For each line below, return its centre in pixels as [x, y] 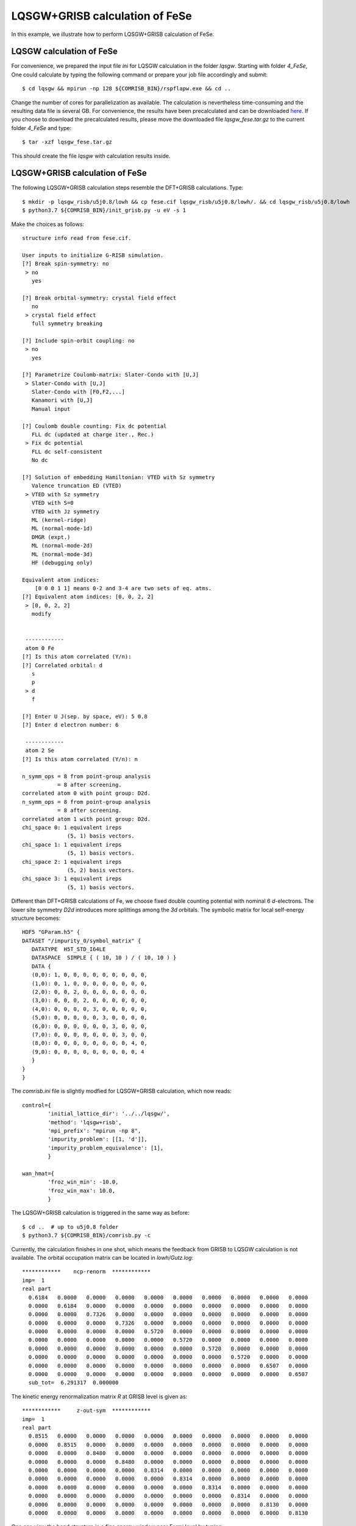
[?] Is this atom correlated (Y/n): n [80, 759]
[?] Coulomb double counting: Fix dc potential [94, 426]
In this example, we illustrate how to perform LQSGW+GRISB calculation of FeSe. [113, 34]
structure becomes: [36, 918]
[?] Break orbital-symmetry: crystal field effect [99, 298]
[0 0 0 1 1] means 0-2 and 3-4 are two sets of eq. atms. [123, 588]
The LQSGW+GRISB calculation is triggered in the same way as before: [100, 1213]
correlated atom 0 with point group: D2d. [87, 793]
